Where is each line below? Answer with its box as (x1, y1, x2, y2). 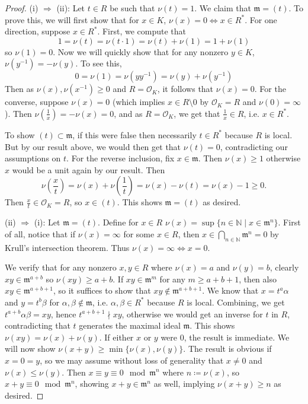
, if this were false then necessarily (72, 128, 197, 141)
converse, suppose (5, 96, 69, 108)
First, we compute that (102, 25, 187, 37)
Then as (5, 82, 34, 95)
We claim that (199, 2, 251, 14)
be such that (110, 2, 155, 14)
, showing (75, 377, 109, 390)
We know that (207, 284, 259, 297)
